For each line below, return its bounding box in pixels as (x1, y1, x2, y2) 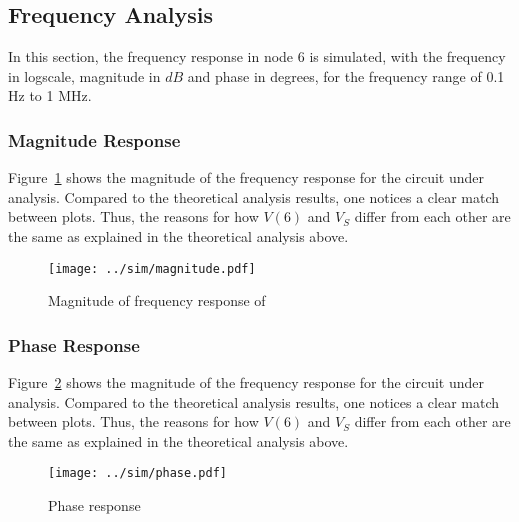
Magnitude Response (8, 127, 181, 152)
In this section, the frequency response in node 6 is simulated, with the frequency (8, 46, 506, 67)
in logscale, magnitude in (8, 65, 161, 86)
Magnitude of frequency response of (48, 290, 266, 311)
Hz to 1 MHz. (8, 85, 92, 106)
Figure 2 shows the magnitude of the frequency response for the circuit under (8, 372, 484, 393)
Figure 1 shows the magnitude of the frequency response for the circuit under (8, 167, 484, 188)
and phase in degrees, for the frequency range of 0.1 (187, 65, 505, 86)
